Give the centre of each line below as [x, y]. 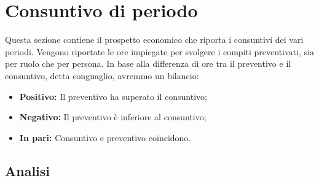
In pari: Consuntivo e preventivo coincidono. [105, 137]
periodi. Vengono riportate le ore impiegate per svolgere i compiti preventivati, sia [159, 51]
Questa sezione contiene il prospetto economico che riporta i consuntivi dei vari [154, 40]
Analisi [28, 170]
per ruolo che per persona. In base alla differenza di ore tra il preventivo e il [148, 64]
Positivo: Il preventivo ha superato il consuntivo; [113, 96]
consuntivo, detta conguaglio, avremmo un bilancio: [102, 75]
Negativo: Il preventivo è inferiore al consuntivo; [113, 117]
